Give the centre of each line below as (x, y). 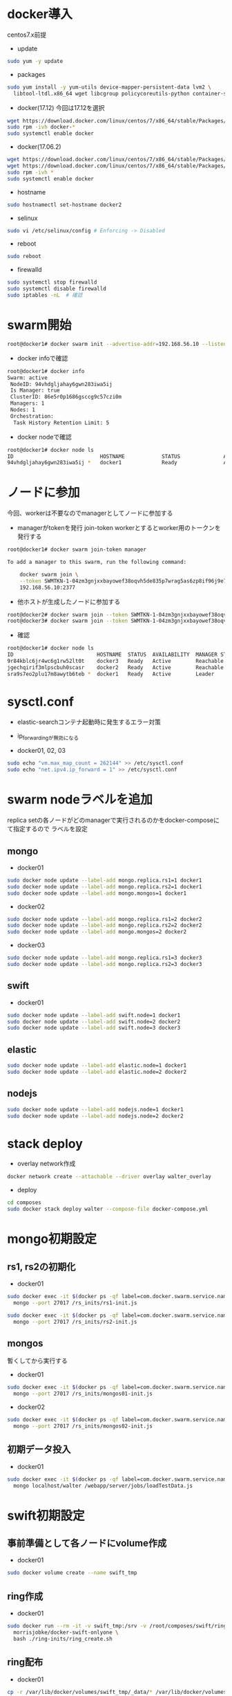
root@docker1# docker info (46, 371)
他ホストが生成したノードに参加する (69, 601)
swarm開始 (39, 325)
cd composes (24, 1203)
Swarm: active (28, 378)
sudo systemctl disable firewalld (57, 289)
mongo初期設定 (52, 1239)
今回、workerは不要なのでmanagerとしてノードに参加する (90, 513)
